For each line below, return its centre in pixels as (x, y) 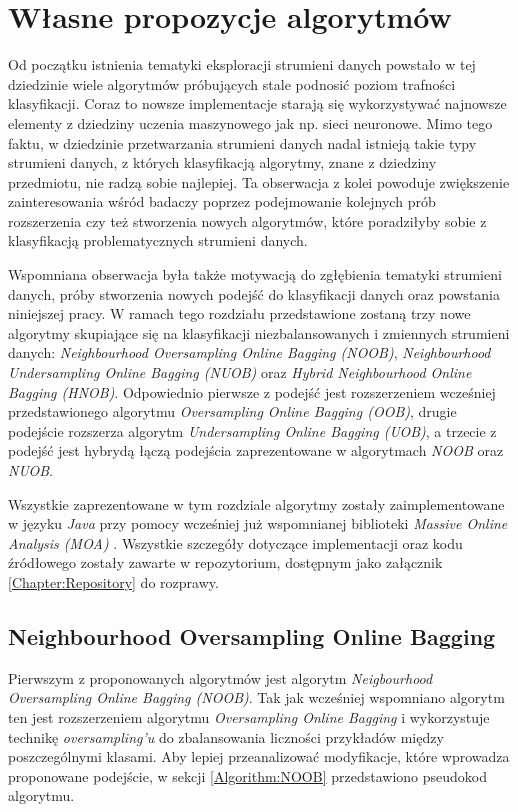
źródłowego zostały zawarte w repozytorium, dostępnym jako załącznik (225, 562)
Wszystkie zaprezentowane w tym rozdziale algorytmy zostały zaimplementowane (256, 503)
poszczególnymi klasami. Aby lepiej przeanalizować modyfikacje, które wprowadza (259, 756)
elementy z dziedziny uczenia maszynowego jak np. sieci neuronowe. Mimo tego (250, 122)
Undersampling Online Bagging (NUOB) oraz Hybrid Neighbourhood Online (240, 372)
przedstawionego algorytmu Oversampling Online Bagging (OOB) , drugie (232, 411)
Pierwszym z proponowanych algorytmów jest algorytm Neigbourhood (220, 677)
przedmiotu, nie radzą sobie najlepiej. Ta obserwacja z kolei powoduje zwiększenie (259, 181)
